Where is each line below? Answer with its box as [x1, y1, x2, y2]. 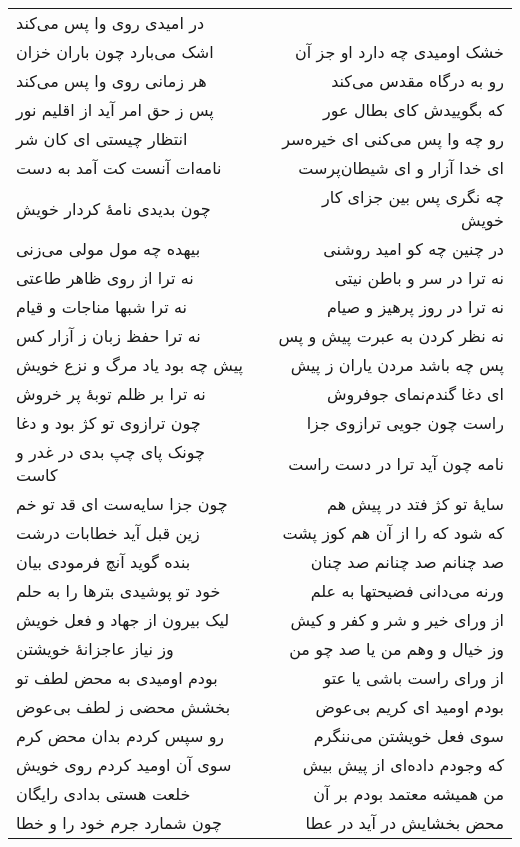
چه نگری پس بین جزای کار [322, 185, 504, 208]
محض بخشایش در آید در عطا [305, 811, 504, 834]
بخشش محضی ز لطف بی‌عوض [16, 695, 231, 718]
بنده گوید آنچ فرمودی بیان [16, 550, 191, 573]
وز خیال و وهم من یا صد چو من [289, 637, 504, 660]
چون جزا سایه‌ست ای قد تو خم [16, 492, 228, 515]
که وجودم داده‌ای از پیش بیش [302, 753, 504, 776]
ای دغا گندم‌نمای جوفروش [326, 382, 504, 405]
